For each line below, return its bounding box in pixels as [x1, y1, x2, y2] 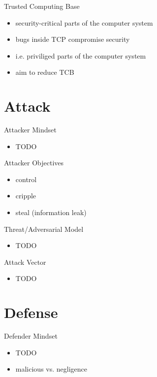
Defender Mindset [4, 331, 58, 341]
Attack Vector [4, 256, 46, 267]
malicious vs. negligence [15, 364, 87, 374]
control [15, 174, 37, 184]
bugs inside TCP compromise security [15, 34, 130, 44]
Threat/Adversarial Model [4, 223, 84, 234]
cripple [15, 190, 36, 201]
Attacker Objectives [4, 157, 64, 168]
